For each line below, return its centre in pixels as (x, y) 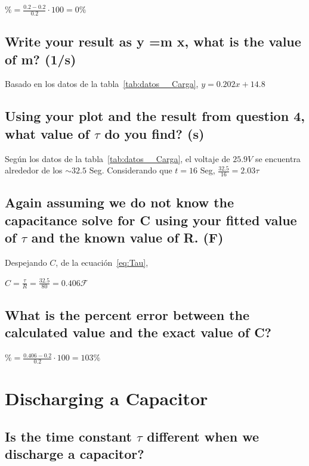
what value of (47, 133)
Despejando (26, 262)
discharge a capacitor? (75, 454)
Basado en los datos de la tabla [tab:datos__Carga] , (102, 84)
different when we (203, 436)
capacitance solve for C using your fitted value (151, 220)
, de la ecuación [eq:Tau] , (102, 262)
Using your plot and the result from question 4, (155, 116)
